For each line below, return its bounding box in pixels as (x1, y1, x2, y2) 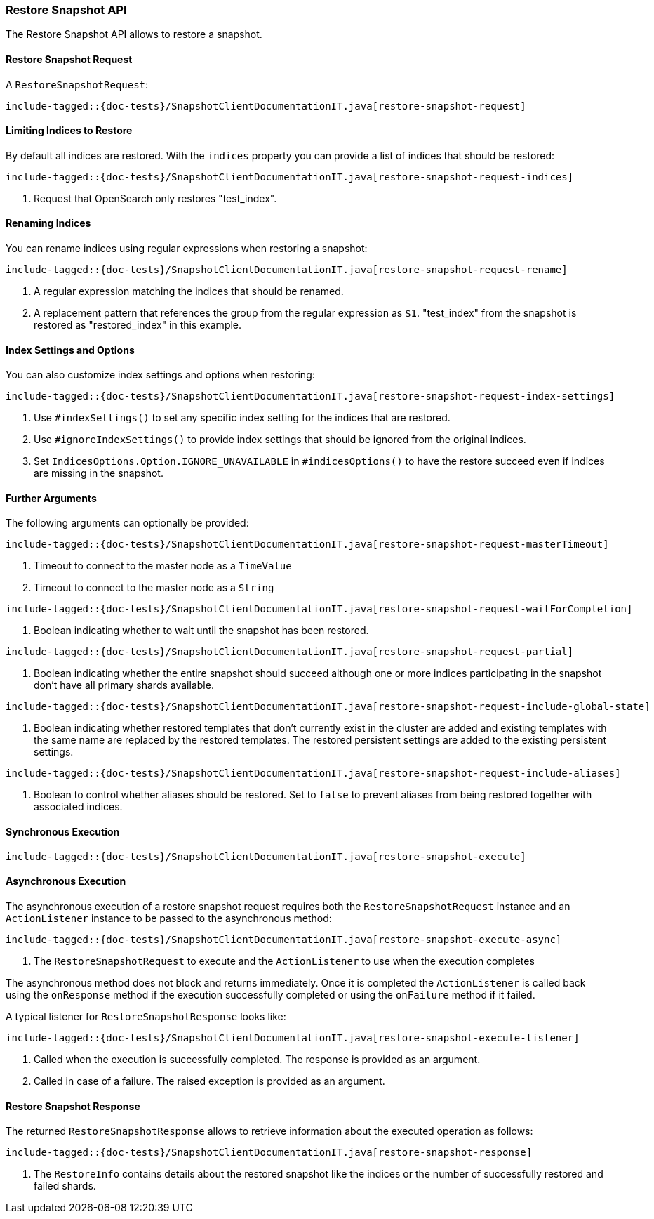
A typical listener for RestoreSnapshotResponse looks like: (6, 1010, 286, 1022)
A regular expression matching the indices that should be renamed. (34, 285, 344, 298)
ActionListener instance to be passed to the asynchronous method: (6, 911, 332, 924)
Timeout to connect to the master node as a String (34, 581, 274, 594)
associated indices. (34, 800, 123, 813)
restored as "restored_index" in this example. (34, 319, 242, 331)
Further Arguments (6, 492, 97, 504)
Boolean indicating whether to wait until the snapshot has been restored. (34, 624, 369, 637)
